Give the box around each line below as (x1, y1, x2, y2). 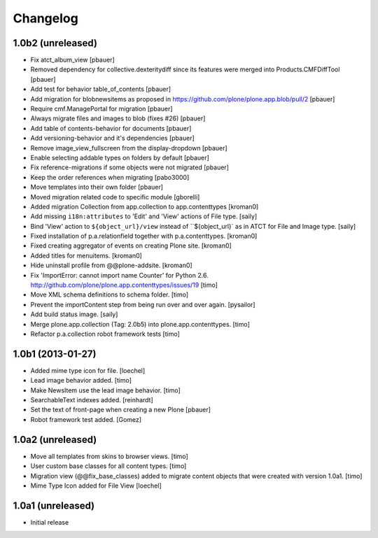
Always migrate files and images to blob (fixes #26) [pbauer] (30, 114, 206, 122)
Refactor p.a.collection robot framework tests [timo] (30, 330, 180, 338)
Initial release (30, 518, 69, 526)
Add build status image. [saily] (30, 310, 118, 318)
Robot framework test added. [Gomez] (30, 415, 142, 423)
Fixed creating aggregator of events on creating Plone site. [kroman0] (30, 241, 232, 250)
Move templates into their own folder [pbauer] (30, 183, 164, 192)
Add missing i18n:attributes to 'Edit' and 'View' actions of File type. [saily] (30, 212, 258, 220)
